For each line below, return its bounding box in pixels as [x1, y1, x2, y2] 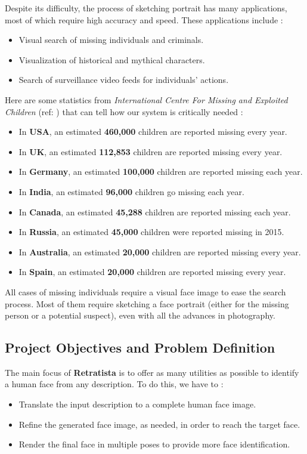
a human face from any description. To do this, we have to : [5, 378, 224, 390]
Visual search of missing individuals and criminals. [18, 33, 204, 46]
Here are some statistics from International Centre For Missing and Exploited [5, 93, 288, 106]
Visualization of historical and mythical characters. [18, 53, 205, 66]
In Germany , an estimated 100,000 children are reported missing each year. [18, 165, 303, 178]
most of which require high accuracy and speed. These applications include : [5, 13, 283, 26]
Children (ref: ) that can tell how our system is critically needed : [5, 105, 243, 118]
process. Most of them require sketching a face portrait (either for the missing [5, 297, 289, 310]
